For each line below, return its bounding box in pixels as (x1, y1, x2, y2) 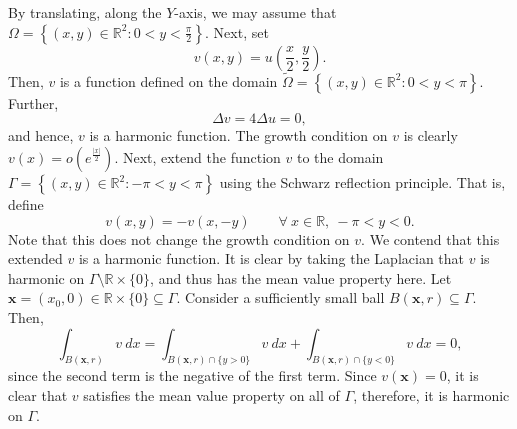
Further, (8, 92, 59, 113)
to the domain (296, 147, 384, 167)
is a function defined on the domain (59, 70, 278, 91)
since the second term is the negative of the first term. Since (8, 365, 377, 386)
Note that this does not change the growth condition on (8, 228, 350, 249)
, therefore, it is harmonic (353, 385, 510, 406)
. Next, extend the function (114, 147, 281, 167)
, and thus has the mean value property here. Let (150, 267, 452, 288)
